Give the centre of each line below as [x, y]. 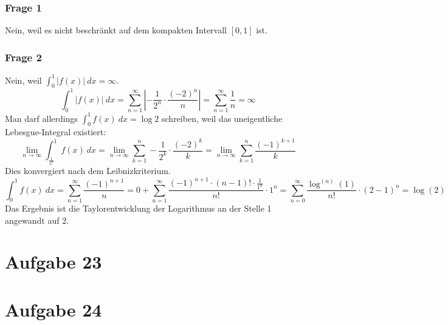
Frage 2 [23, 57]
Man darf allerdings [41, 118]
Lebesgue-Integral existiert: [56, 132]
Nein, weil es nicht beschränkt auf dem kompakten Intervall [116, 30]
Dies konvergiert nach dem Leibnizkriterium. [88, 171]
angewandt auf [32, 220]
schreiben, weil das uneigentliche [222, 118]
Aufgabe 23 [53, 262]
